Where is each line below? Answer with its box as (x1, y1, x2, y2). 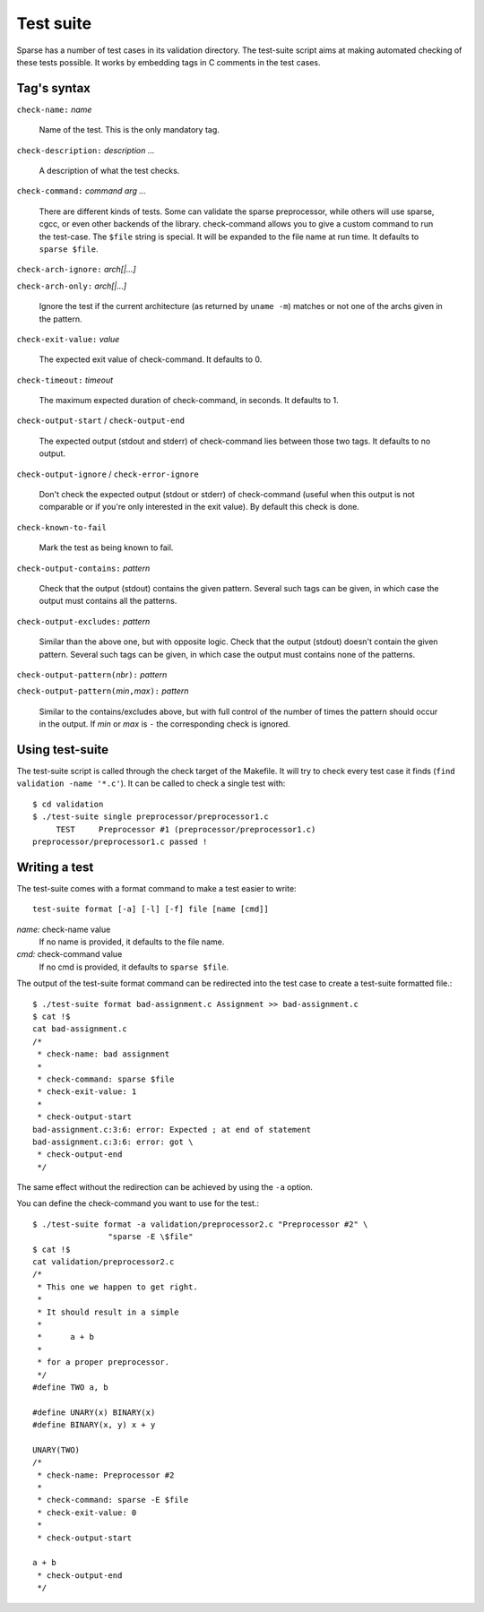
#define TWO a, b (32, 1382, 108, 1392)
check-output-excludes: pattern (16, 616, 151, 626)
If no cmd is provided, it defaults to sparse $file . (39, 961, 229, 972)
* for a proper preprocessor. (37, 1358, 170, 1367)
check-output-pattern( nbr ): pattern (16, 668, 168, 680)
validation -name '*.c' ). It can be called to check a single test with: (16, 778, 286, 789)
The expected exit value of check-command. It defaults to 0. (39, 354, 263, 365)
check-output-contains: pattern (16, 563, 151, 573)
